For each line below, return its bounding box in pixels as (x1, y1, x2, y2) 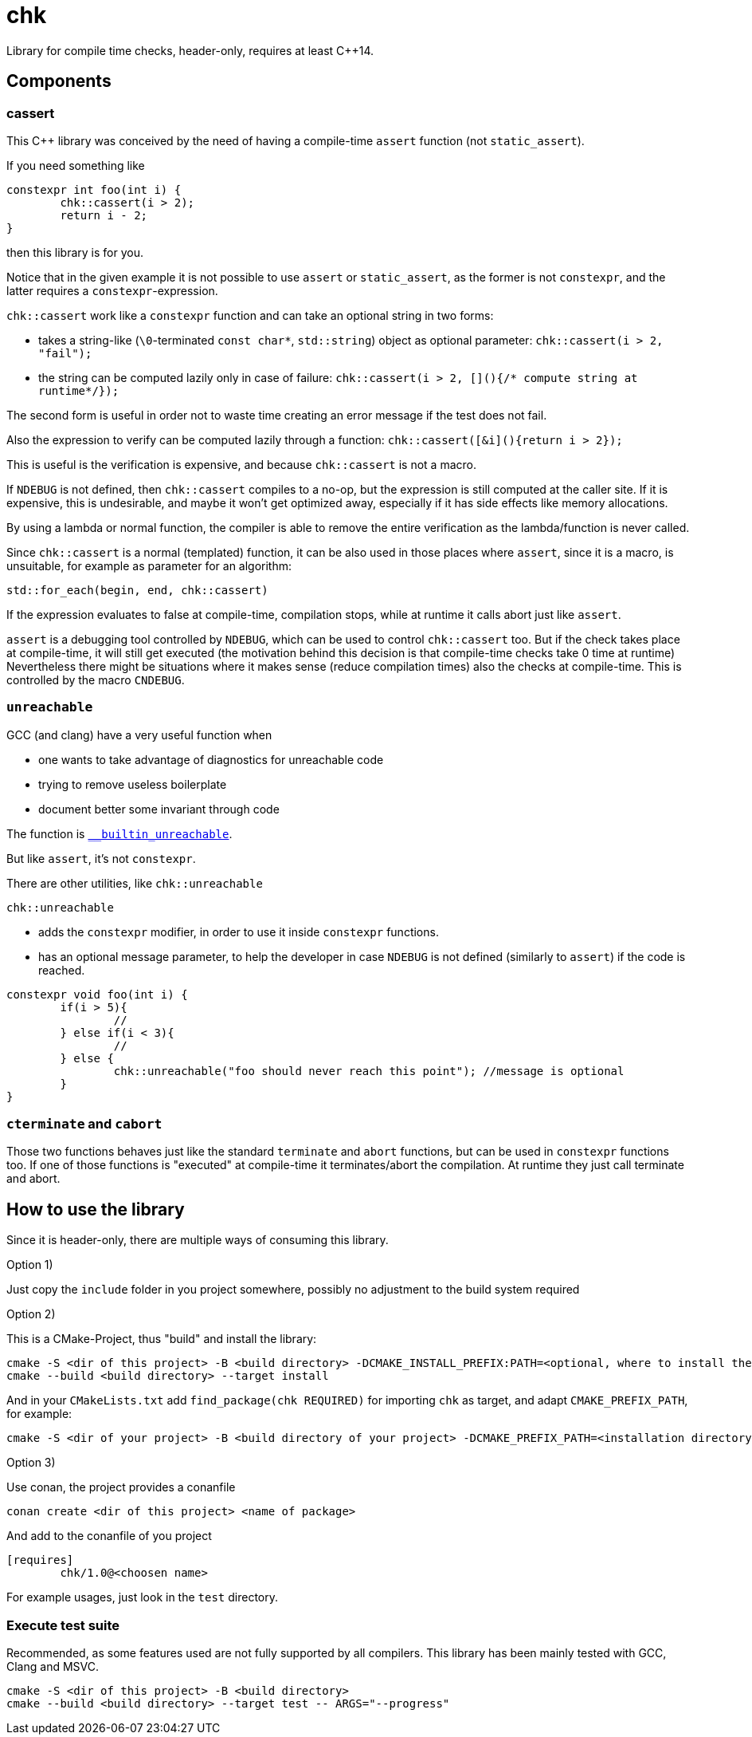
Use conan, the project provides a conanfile (6, 1480, 236, 1495)
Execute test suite (6, 1617, 120, 1633)
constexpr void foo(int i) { (6, 987, 188, 1001)
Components (6, 71, 112, 92)
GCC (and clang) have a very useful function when (6, 727, 272, 742)
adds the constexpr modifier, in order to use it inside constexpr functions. (38, 924, 439, 939)
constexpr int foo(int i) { (6, 183, 182, 196)
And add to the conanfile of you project (6, 1529, 212, 1543)
